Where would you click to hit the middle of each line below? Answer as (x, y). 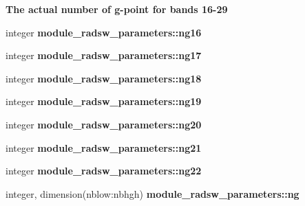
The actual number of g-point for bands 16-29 (117, 9)
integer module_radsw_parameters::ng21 (104, 147)
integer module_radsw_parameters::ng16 (104, 32)
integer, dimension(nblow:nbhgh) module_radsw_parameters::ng (152, 193)
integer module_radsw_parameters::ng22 (104, 171)
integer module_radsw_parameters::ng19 (104, 101)
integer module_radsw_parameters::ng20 (104, 124)
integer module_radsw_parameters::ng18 (104, 78)
